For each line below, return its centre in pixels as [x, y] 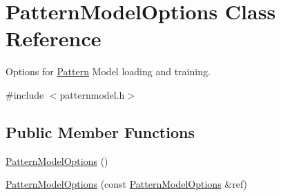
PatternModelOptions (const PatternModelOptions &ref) [127, 184]
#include [25, 94]
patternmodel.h [92, 94]
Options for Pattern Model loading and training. [108, 71]
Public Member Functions [100, 131]
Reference [54, 38]
